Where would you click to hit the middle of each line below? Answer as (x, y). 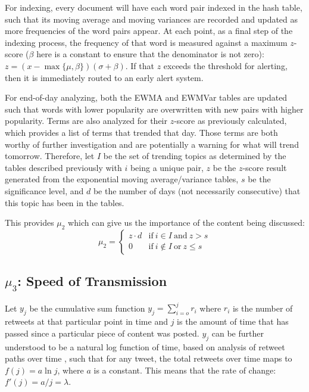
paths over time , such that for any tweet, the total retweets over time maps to (149, 358)
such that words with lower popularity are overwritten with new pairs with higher (154, 109)
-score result (265, 167)
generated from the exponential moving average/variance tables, (122, 179)
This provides (29, 223)
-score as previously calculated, (230, 121)
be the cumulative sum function (87, 308)
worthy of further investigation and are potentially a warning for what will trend (152, 144)
